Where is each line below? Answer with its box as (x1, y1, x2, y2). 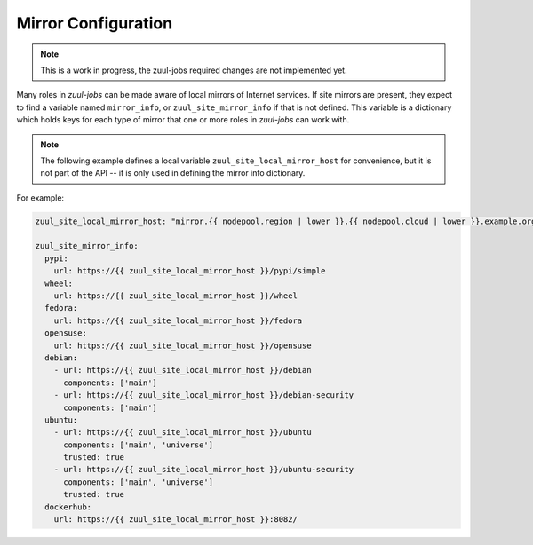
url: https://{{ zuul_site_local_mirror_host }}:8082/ (53, 515, 298, 525)
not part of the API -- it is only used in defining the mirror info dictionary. (40, 168, 306, 178)
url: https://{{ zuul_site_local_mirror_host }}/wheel (53, 291, 298, 301)
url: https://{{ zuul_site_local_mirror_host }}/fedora (53, 315, 303, 326)
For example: (16, 192, 65, 203)
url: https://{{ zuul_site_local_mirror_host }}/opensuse (53, 340, 312, 351)
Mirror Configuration (16, 13, 173, 33)
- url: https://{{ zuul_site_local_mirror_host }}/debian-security (53, 391, 354, 400)
